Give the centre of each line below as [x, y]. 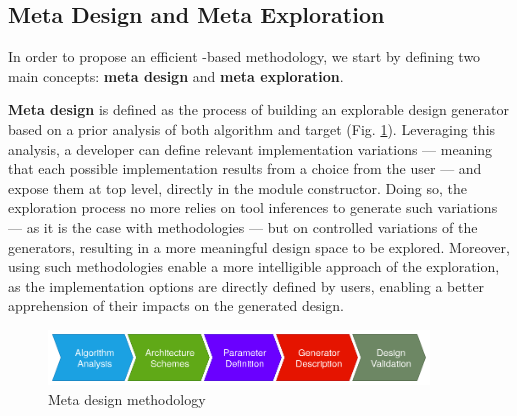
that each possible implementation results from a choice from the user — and [245, 168]
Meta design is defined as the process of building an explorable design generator [258, 109]
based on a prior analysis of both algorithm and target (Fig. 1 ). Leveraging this [252, 128]
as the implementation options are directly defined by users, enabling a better [246, 285]
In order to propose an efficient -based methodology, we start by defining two [244, 56]
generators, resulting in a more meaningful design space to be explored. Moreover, [259, 246]
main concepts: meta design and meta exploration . [176, 75]
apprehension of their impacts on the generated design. [176, 305]
